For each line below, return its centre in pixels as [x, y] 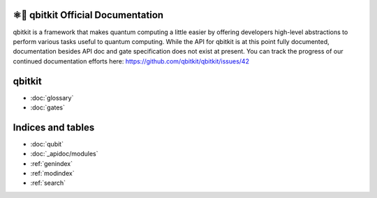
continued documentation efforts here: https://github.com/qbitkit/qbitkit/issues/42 [131, 61]
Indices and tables [54, 127]
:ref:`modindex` [52, 174]
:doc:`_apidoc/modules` [64, 154]
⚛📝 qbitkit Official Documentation [88, 15]
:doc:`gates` [48, 107]
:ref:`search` [48, 183]
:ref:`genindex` [52, 163]
